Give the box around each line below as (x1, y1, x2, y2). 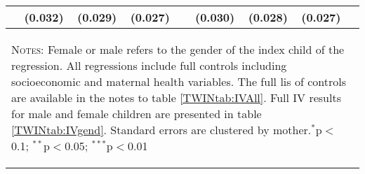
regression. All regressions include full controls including (11, 57, 287, 73)
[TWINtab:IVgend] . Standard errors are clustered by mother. (11, 122, 312, 138)
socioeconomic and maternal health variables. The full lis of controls (11, 73, 346, 89)
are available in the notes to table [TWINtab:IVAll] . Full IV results (11, 89, 341, 106)
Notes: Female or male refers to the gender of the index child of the (11, 41, 345, 57)
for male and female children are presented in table (11, 106, 262, 122)
